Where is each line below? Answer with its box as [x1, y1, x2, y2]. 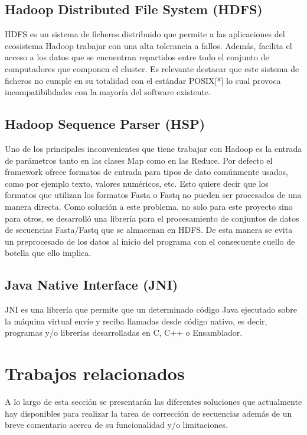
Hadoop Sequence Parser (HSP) [5, 115, 205, 133]
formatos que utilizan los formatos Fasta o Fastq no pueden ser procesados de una [5, 189, 302, 201]
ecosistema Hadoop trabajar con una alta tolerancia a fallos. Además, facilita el [5, 39, 292, 51]
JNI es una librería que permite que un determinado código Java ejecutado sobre [5, 303, 298, 316]
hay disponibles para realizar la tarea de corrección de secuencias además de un [5, 407, 292, 419]
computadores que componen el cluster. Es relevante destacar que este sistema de [5, 62, 299, 74]
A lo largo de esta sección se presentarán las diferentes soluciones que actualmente [5, 395, 302, 408]
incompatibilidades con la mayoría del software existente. [5, 86, 211, 98]
